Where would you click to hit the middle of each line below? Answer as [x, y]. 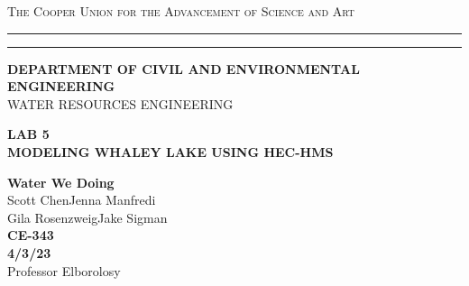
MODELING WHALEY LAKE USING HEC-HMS [170, 151]
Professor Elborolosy [64, 270]
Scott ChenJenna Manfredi [82, 200]
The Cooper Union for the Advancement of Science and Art [181, 11]
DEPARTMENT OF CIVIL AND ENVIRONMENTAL [184, 68]
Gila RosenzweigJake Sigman [87, 217]
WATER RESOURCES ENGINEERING [120, 103]
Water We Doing [61, 182]
